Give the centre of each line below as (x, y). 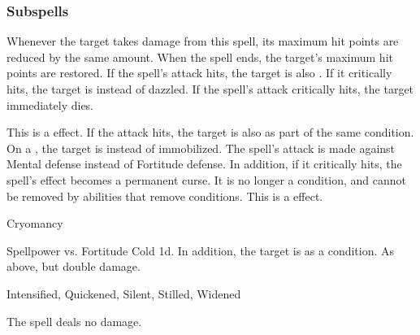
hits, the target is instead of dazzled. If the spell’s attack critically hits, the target (210, 89)
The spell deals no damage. (74, 321)
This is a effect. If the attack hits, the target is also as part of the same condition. (210, 132)
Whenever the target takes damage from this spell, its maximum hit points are (203, 41)
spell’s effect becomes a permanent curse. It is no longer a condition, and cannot (207, 179)
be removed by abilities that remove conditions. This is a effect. (165, 196)
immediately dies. (50, 104)
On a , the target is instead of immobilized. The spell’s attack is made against (201, 148)
